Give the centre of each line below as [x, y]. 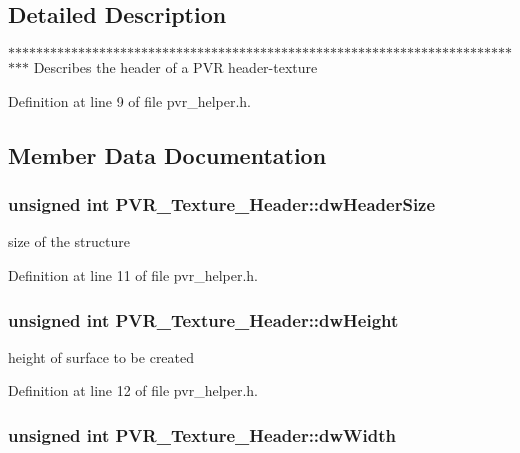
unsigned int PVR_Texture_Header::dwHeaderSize [222, 204]
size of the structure [69, 241]
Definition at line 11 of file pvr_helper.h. [133, 274]
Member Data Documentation [167, 154]
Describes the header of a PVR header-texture [175, 67]
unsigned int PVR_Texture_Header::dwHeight [203, 319]
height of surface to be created [101, 356]
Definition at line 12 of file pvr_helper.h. [133, 390]
